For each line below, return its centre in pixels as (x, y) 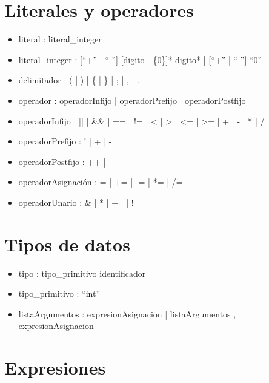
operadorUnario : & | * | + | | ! (76, 202)
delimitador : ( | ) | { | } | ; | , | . (79, 80)
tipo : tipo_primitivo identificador (82, 273)
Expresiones (55, 368)
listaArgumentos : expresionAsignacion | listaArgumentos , (127, 314)
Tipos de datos (67, 244)
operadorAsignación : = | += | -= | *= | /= (101, 182)
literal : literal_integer (60, 39)
